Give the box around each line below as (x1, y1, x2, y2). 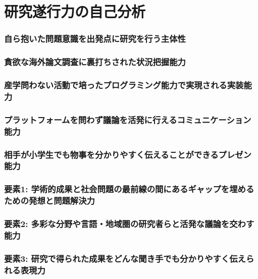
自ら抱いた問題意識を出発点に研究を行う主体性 (4, 32, 186, 45)
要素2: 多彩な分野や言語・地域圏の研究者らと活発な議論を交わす (4, 217, 254, 230)
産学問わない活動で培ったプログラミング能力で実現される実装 (4, 78, 244, 91)
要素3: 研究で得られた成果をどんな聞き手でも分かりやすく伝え (4, 252, 246, 264)
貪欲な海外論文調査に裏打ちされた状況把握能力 (4, 55, 186, 68)
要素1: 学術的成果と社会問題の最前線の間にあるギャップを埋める (4, 183, 254, 195)
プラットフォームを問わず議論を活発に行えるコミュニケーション (4, 113, 251, 126)
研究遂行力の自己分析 (4, 1, 146, 22)
